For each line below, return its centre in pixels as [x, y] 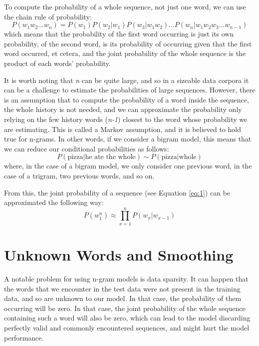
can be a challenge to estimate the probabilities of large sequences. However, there [130, 90]
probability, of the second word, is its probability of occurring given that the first [128, 43]
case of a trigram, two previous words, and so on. [79, 175]
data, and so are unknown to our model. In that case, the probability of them [123, 298]
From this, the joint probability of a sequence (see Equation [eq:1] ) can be [117, 192]
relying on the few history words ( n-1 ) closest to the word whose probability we [126, 119]
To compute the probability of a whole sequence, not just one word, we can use [125, 6]
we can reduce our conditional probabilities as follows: [87, 148]
